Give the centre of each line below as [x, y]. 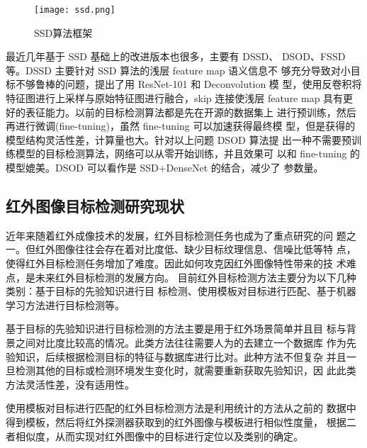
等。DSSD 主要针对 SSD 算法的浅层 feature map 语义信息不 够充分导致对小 [178, 70]
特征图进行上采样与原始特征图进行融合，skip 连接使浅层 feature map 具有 [175, 98]
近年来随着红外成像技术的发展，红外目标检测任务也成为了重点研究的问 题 [176, 235]
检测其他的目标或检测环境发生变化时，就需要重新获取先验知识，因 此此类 [186, 370]
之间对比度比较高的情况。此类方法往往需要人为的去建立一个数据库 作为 [181, 342]
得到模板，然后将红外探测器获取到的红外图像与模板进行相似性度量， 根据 [176, 421]
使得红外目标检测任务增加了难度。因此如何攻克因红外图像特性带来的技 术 [176, 263]
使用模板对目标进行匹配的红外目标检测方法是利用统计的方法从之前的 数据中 [181, 408]
